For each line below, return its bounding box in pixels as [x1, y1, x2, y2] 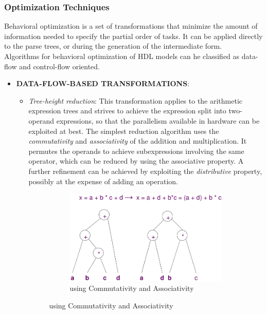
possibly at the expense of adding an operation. [28, 175, 179, 186]
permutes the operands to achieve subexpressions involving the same [28, 145, 244, 156]
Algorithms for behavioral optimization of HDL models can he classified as [4, 51, 240, 61]
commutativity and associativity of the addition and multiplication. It [28, 135, 247, 146]
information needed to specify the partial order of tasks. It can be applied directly [4, 30, 263, 41]
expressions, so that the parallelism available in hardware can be [56, 115, 260, 126]
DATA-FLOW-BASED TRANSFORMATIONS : [16, 78, 190, 89]
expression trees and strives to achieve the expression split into [28, 105, 226, 116]
